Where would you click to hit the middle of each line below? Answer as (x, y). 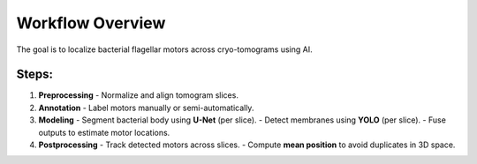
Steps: (34, 75)
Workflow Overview (91, 23)
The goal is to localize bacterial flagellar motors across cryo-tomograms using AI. (164, 49)
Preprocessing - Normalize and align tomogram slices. (138, 95)
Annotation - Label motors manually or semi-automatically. (146, 108)
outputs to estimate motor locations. (104, 132)
